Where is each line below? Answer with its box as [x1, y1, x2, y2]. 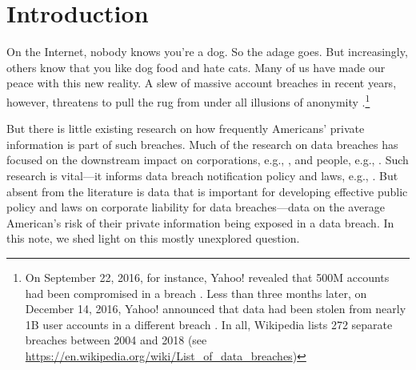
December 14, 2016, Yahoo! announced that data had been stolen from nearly [25, 300, 406, 317]
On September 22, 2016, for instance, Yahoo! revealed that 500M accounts [25, 268, 390, 285]
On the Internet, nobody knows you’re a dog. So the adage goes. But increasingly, [6, 43, 408, 60]
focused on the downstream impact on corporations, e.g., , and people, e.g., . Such [6, 151, 409, 168]
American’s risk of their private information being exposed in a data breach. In [6, 214, 394, 231]
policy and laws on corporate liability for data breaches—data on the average [6, 199, 385, 215]
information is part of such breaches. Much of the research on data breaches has [6, 135, 398, 152]
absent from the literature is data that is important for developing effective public [6, 183, 408, 199]
